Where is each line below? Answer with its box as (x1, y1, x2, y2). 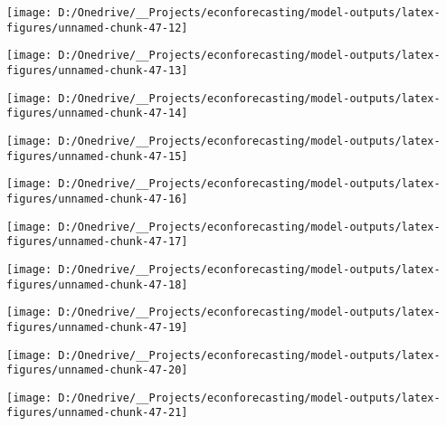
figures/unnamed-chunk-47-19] (6, 320, 188, 334)
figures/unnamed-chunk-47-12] (6, 21, 188, 34)
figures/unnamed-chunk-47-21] (6, 406, 188, 420)
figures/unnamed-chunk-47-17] (6, 235, 188, 249)
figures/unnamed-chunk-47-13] (6, 63, 188, 77)
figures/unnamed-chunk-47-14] (6, 107, 188, 120)
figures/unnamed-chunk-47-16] (6, 192, 188, 205)
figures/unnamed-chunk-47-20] (6, 364, 188, 377)
